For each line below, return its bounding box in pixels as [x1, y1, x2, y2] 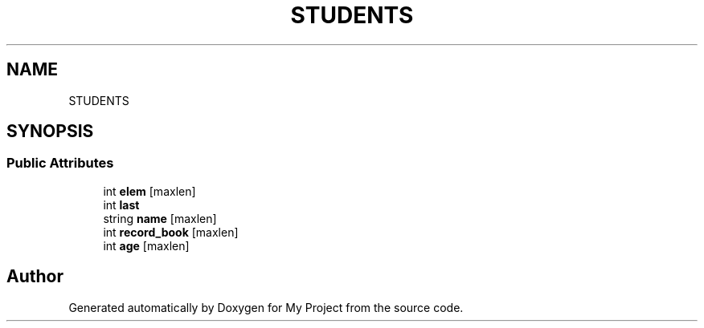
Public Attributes [6, 155, 114, 172]
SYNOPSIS [6, 121, 94, 142]
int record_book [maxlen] [103, 225, 239, 239]
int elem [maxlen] [103, 184, 196, 198]
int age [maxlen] [103, 238, 190, 253]
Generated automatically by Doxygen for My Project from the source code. [68, 300, 464, 314]
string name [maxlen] [103, 211, 217, 225]
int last [103, 197, 140, 212]
